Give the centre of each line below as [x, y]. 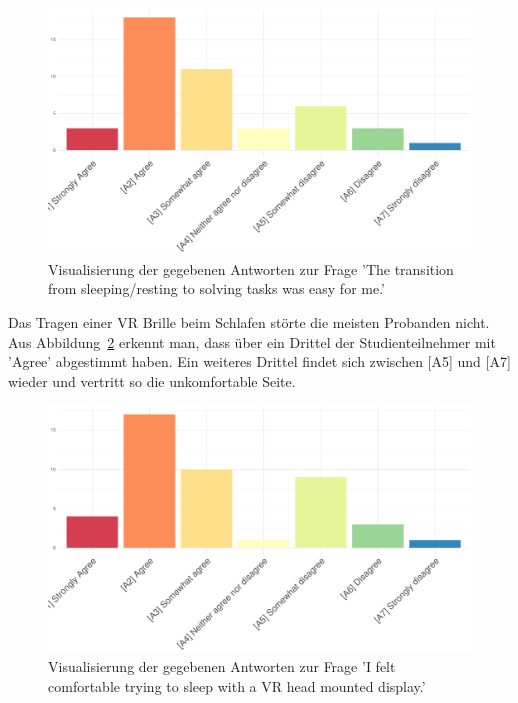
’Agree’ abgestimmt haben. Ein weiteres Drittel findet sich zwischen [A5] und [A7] [259, 361]
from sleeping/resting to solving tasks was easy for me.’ [217, 288]
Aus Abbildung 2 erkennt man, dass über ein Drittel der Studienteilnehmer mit [252, 341]
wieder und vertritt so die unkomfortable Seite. [152, 380]
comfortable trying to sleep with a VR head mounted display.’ [237, 685]
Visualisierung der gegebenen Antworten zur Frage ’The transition [251, 268]
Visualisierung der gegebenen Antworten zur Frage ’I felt [222, 666]
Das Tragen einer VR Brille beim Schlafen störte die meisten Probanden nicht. [249, 321]
